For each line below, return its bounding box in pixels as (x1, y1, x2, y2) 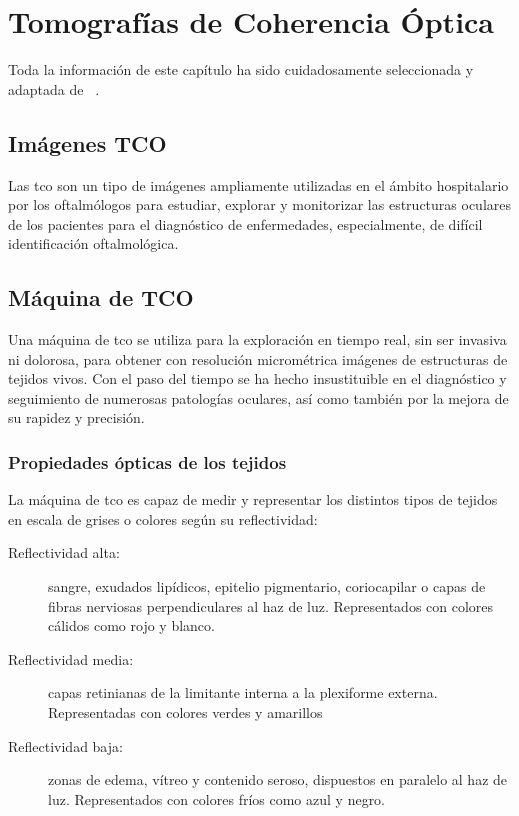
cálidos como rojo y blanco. (48, 615, 215, 636)
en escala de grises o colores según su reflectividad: (8, 508, 318, 529)
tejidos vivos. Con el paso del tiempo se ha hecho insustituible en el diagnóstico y (8, 368, 507, 389)
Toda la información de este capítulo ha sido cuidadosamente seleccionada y (8, 59, 474, 80)
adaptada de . (8, 78, 100, 99)
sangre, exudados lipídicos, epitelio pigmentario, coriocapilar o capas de (48, 576, 486, 597)
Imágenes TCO (8, 127, 167, 158)
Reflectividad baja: (8, 735, 123, 756)
